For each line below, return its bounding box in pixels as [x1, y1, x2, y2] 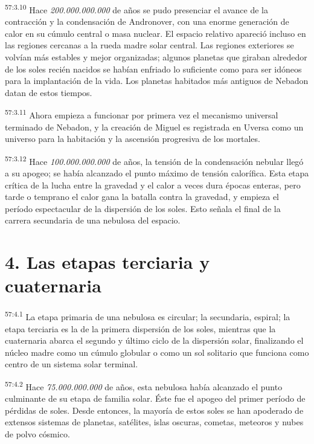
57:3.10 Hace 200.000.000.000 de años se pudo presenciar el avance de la [5, 2, 269, 16]
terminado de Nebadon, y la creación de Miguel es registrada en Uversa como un [5, 120, 304, 133]
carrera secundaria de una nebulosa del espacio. [5, 214, 181, 227]
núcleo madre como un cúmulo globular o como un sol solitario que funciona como [5, 346, 309, 358]
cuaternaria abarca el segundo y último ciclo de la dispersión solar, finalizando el [5, 334, 304, 347]
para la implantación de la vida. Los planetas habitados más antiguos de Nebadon [5, 74, 309, 87]
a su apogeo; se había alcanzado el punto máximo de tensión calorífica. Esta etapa [5, 167, 309, 179]
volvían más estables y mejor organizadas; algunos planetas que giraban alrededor [5, 51, 307, 63]
